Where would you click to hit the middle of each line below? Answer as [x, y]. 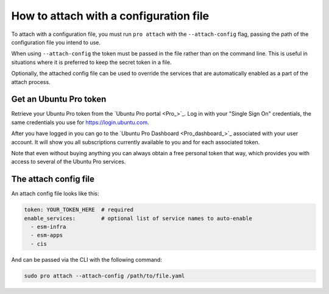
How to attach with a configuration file [110, 16]
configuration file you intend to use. [56, 42]
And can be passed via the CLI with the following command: [87, 259]
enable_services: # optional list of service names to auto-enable [138, 218]
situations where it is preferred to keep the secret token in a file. [91, 62]
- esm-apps [47, 235]
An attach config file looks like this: [55, 194]
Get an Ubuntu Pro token [59, 100]
